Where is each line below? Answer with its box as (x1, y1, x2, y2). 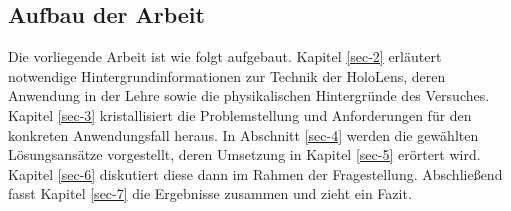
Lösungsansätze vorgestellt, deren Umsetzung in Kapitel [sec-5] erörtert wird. (8, 144, 481, 165)
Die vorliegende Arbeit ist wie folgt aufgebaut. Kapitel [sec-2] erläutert (8, 46, 442, 67)
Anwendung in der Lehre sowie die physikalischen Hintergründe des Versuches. (8, 85, 490, 106)
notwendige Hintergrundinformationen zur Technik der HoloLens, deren (8, 65, 446, 86)
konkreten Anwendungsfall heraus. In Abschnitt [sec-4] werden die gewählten (8, 124, 479, 145)
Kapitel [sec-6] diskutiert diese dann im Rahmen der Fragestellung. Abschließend (8, 163, 503, 184)
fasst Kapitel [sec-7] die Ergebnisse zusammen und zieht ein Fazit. (8, 183, 412, 204)
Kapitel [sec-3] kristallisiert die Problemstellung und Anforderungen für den (8, 104, 472, 125)
